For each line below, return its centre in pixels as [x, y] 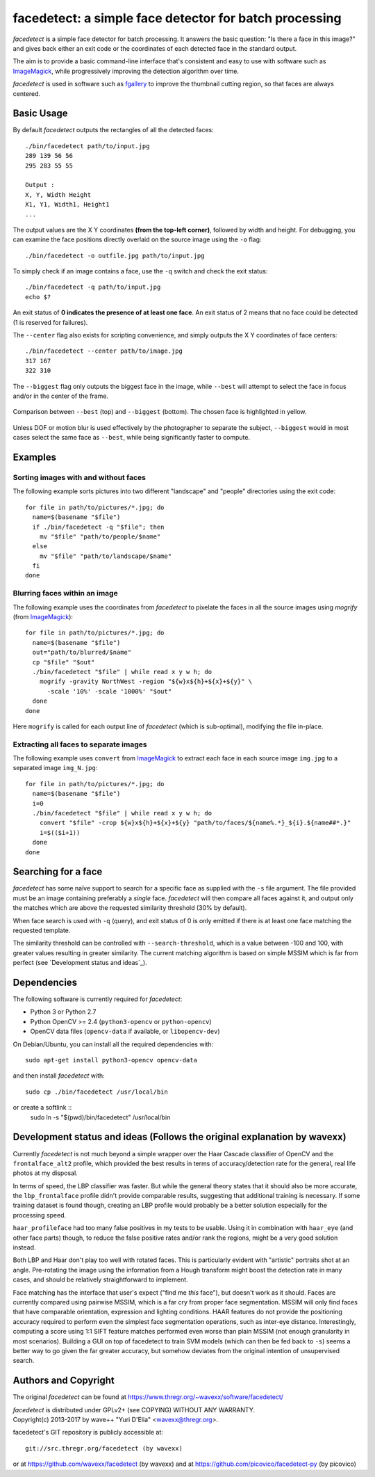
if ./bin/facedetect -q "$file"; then [98, 527]
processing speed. [40, 1215]
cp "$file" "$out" [64, 662]
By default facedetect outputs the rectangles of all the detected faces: [114, 130]
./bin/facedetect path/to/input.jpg [87, 146]
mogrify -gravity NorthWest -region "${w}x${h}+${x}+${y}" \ [146, 681]
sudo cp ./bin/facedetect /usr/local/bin [97, 1092]
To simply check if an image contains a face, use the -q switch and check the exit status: [140, 271]
